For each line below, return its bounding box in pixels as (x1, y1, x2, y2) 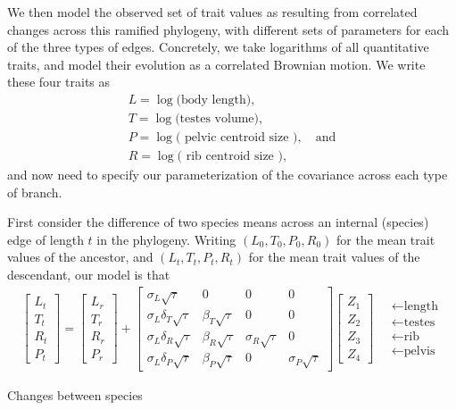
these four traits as (7, 72, 111, 91)
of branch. (7, 182, 62, 201)
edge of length (7, 230, 84, 248)
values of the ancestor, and (7, 247, 153, 266)
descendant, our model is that (7, 265, 170, 284)
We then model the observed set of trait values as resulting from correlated (7, 3, 418, 21)
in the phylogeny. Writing (96, 230, 236, 248)
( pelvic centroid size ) (175, 131, 298, 145)
